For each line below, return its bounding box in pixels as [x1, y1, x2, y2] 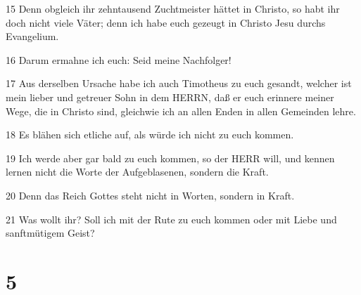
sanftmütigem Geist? [6, 225, 95, 240]
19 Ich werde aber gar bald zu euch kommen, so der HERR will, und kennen [6, 150, 335, 165]
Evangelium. [6, 29, 59, 44]
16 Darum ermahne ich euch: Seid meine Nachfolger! [6, 52, 232, 67]
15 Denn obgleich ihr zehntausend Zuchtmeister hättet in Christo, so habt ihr [6, 1, 340, 15]
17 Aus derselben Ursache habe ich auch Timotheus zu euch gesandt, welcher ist [6, 76, 352, 91]
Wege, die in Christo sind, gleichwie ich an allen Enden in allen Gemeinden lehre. [6, 103, 356, 118]
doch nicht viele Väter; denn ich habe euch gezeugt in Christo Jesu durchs [6, 15, 326, 29]
